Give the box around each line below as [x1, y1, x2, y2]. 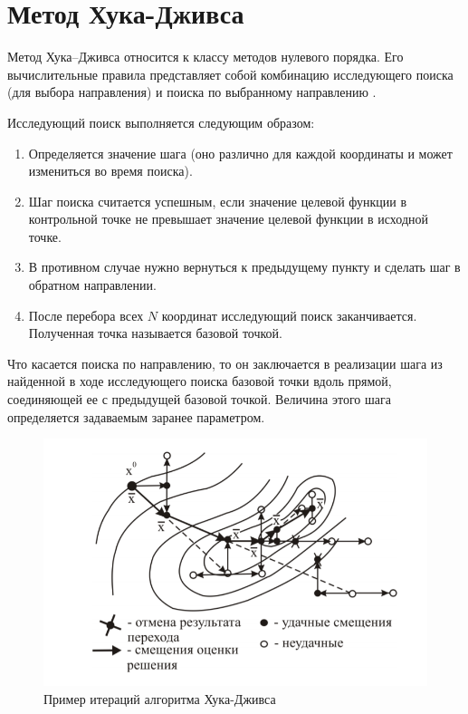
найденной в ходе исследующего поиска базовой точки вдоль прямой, [7, 371, 392, 391]
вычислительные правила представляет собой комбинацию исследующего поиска [7, 64, 454, 83]
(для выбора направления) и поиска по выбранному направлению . [7, 82, 377, 101]
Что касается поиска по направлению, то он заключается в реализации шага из [7, 353, 443, 372]
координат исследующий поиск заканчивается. [161, 305, 417, 324]
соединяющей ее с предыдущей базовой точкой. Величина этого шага [7, 390, 391, 409]
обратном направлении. [28, 275, 157, 294]
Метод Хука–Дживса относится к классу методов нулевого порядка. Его [7, 47, 404, 66]
